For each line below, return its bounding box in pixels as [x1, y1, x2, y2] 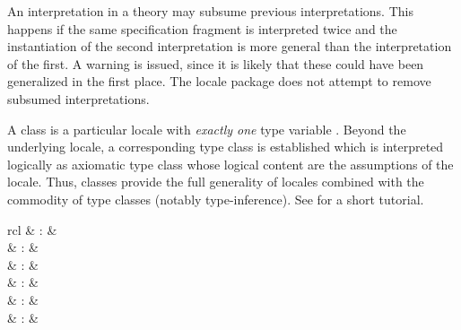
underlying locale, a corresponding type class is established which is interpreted [7, 137, 444, 156]
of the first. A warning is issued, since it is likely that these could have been [7, 54, 424, 73]
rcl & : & [7, 220, 57, 239]
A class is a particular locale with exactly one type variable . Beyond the [7, 119, 406, 138]
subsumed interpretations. [7, 89, 150, 108]
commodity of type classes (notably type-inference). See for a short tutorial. [7, 189, 424, 208]
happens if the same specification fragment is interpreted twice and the [7, 19, 397, 38]
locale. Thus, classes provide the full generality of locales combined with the [7, 172, 424, 191]
